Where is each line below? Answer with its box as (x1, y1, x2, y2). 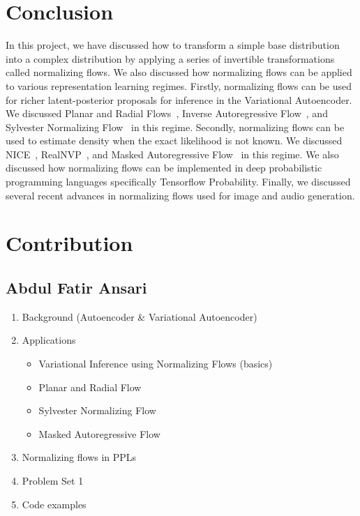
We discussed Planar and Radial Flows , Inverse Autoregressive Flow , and (6, 106, 328, 121)
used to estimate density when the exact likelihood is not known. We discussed (6, 133, 343, 148)
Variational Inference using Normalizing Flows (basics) (38, 356, 273, 371)
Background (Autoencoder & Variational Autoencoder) (22, 309, 257, 324)
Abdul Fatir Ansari (6, 277, 147, 298)
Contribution (6, 229, 133, 257)
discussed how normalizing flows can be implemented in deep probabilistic (6, 160, 322, 175)
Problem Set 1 (22, 473, 84, 487)
